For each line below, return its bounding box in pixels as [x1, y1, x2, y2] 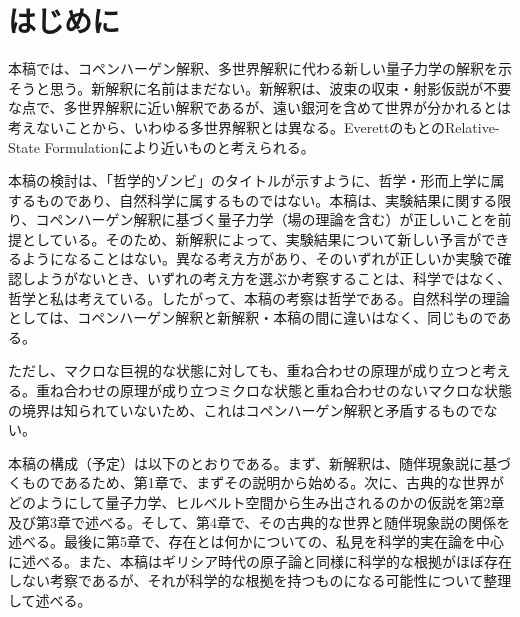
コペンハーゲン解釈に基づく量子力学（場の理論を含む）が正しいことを [35, 209, 498, 230]
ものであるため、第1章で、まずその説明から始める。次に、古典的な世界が [21, 472, 504, 493]
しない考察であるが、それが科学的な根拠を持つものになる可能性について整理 [8, 570, 512, 591]
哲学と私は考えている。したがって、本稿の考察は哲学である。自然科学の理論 [8, 287, 510, 308]
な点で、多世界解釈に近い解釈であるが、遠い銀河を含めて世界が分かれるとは [8, 97, 512, 118]
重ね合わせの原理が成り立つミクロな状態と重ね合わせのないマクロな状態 [35, 380, 512, 401]
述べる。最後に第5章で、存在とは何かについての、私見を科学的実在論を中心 [8, 531, 505, 552]
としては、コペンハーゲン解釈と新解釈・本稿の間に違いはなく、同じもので [8, 307, 498, 328]
